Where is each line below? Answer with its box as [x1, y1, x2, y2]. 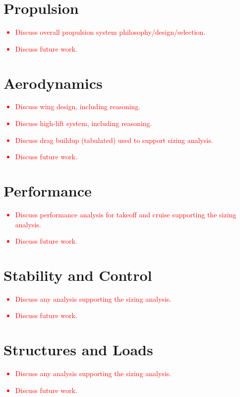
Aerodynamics [3, 72, 103, 93]
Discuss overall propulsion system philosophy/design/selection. [15, 27, 206, 37]
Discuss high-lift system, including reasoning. [15, 118, 152, 129]
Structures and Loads [3, 339, 153, 360]
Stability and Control [3, 265, 152, 285]
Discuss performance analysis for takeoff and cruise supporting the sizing [15, 209, 237, 219]
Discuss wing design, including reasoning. [15, 101, 141, 112]
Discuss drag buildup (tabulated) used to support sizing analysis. [15, 134, 213, 145]
